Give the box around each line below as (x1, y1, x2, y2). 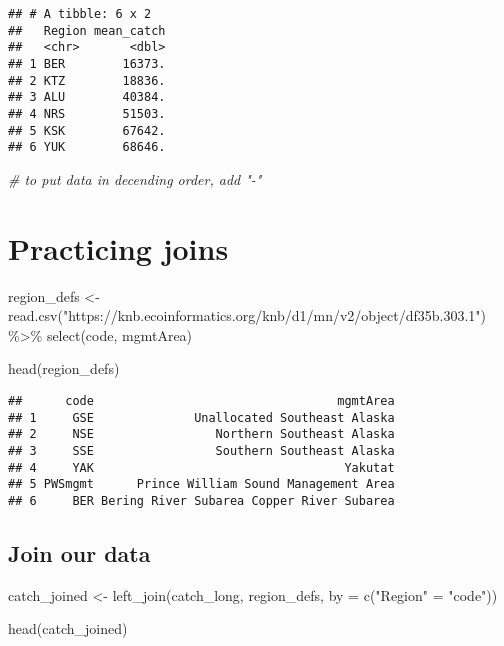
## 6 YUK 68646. (8, 140, 166, 155)
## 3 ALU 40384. (8, 90, 166, 105)
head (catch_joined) (8, 618, 128, 639)
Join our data (8, 537, 151, 568)
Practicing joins (8, 227, 229, 268)
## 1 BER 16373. (8, 56, 166, 71)
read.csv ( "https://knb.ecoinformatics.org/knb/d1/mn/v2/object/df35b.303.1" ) (8, 305, 486, 326)
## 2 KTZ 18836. (8, 73, 166, 88)
